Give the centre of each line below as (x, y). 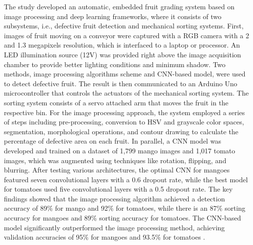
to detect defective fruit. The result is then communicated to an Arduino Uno (121, 83)
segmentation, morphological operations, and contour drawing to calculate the (121, 131)
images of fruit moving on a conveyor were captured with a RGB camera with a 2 (127, 35)
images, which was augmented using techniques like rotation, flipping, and (115, 160)
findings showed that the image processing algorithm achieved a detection (114, 198)
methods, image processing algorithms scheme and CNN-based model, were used (125, 74)
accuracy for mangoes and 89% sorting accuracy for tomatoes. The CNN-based (123, 218)
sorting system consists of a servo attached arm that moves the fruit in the (116, 102)
